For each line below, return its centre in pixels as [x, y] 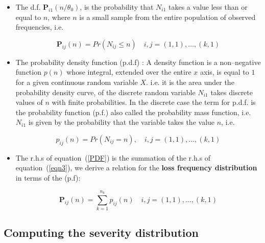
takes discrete [232, 92]
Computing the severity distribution [101, 233]
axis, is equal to [224, 72]
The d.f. [28, 7]
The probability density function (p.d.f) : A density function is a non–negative [138, 62]
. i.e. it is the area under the [190, 82]
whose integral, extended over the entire [129, 72]
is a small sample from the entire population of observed [167, 17]
